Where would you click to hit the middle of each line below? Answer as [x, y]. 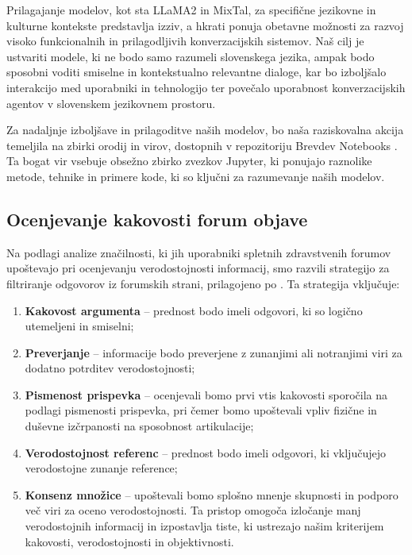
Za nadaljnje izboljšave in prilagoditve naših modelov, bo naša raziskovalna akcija [205, 130]
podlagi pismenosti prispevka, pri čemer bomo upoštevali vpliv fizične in [201, 410]
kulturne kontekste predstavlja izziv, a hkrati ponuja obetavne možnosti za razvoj [205, 25]
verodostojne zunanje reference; [101, 468]
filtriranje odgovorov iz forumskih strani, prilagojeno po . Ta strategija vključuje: [203, 283]
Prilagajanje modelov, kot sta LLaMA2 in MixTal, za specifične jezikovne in [191, 10]
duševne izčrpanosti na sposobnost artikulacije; [139, 426]
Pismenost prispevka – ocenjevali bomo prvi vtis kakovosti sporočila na [206, 394]
